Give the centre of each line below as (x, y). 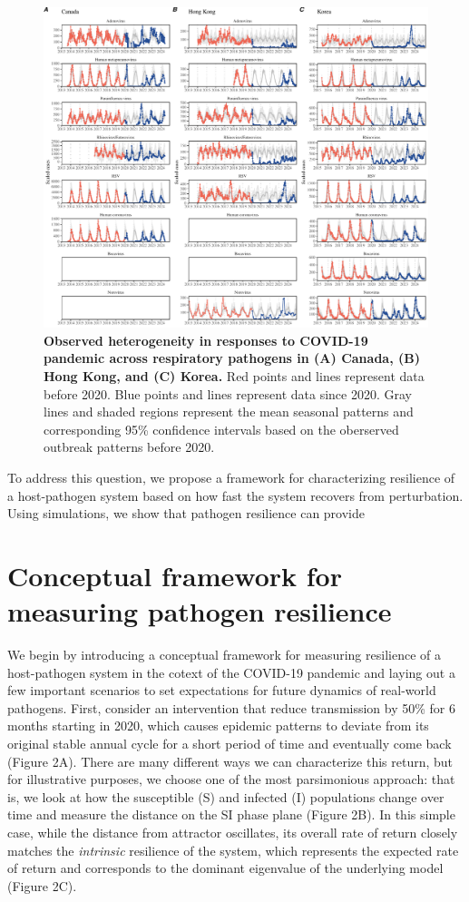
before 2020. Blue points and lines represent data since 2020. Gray (228, 393)
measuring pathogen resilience (200, 611)
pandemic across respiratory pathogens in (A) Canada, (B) (232, 358)
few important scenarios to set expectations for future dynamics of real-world (222, 690)
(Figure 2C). (42, 885)
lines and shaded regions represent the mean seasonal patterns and (229, 412)
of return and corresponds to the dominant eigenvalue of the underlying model (225, 868)
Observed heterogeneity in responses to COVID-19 (206, 340)
